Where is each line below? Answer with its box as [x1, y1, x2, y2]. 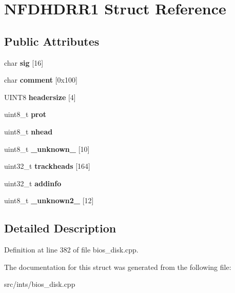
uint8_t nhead [4, 126, 53, 136]
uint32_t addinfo [4, 178, 62, 188]
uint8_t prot [4, 109, 47, 120]
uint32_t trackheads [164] [4, 161, 90, 171]
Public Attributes [4, 33, 100, 49]
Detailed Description [4, 220, 116, 236]
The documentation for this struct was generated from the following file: [4, 261, 231, 272]
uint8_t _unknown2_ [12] [4, 195, 94, 206]
